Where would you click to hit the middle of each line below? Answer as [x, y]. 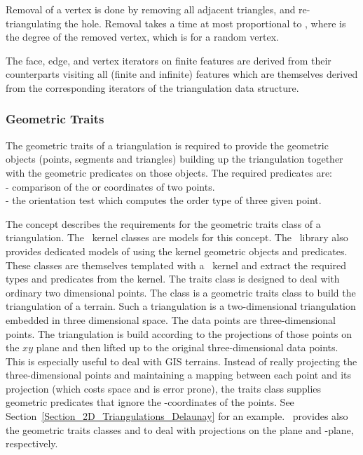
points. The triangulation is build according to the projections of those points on [179, 333]
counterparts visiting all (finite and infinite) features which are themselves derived [182, 74]
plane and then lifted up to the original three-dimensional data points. [187, 347]
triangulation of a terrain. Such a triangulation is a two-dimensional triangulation [181, 306]
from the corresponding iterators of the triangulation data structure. [152, 87]
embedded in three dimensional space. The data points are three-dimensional [171, 319]
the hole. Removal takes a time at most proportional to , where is [205, 23]
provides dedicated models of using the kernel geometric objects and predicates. [177, 251]
